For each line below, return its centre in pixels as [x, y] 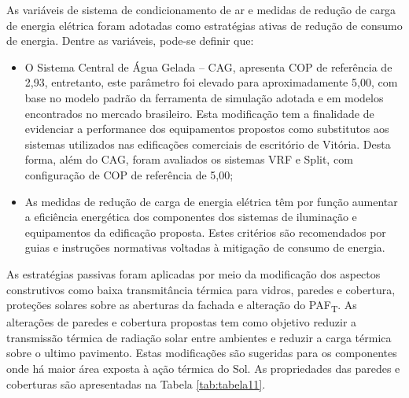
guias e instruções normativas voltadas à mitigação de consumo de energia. [205, 247]
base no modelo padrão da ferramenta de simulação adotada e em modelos [204, 97]
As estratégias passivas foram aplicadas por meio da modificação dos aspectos [193, 273]
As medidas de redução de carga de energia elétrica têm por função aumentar [211, 201]
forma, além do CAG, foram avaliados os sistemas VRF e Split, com [189, 159]
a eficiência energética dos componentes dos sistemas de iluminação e [191, 217]
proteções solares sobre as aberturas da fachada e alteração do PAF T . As [182, 306]
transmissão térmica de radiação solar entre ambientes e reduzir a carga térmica [199, 337]
